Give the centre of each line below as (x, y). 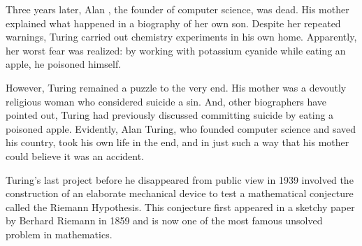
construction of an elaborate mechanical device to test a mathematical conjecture (180, 193)
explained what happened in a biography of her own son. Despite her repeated (173, 23)
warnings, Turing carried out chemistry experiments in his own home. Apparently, (181, 37)
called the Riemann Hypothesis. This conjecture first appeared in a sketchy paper (180, 207)
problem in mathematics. (59, 234)
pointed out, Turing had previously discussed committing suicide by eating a (170, 115)
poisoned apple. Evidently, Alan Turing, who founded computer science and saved (181, 128)
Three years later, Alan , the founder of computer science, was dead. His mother (178, 9)
